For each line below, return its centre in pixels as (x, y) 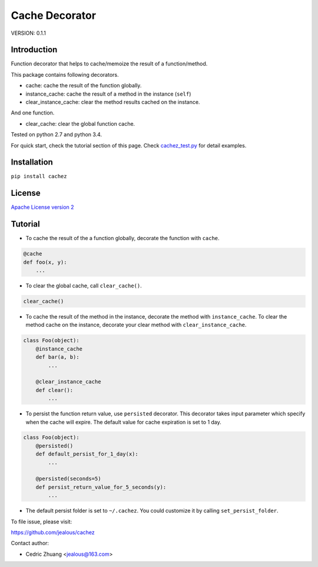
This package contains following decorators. (65, 74)
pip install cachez (39, 176)
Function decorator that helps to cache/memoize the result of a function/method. (109, 64)
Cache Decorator (54, 15)
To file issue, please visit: (42, 522)
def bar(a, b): (57, 357)
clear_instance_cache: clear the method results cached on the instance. (113, 102)
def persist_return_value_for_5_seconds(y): (101, 487)
